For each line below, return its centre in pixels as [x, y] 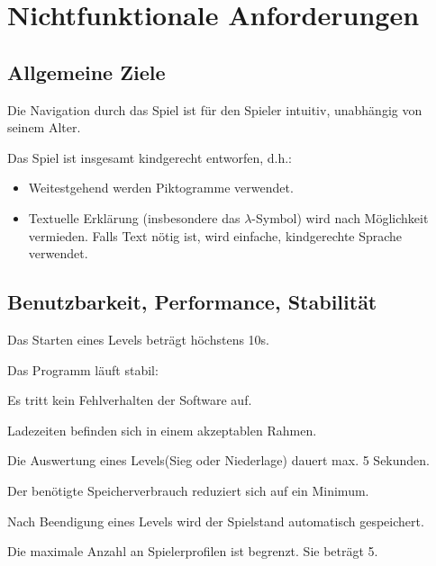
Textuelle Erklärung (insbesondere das [134, 217]
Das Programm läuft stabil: [83, 369]
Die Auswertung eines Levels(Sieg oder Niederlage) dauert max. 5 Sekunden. [218, 460]
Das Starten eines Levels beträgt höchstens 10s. [139, 339]
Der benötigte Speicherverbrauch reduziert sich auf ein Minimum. [188, 490]
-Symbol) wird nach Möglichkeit [340, 217]
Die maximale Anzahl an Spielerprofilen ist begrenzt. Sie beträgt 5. [193, 551]
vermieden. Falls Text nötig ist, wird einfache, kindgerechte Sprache [215, 235]
